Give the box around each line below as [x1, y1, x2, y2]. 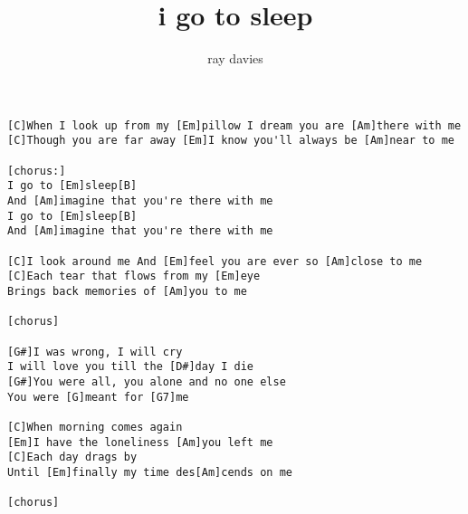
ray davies [207, 49, 263, 68]
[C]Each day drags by [7, 451, 138, 464]
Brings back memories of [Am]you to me [7, 284, 247, 298]
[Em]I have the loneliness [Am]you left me [7, 435, 273, 449]
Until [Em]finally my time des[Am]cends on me [7, 465, 292, 479]
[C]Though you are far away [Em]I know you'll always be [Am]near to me [7, 134, 454, 148]
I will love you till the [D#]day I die [7, 360, 254, 374]
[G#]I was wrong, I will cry [7, 345, 183, 358]
